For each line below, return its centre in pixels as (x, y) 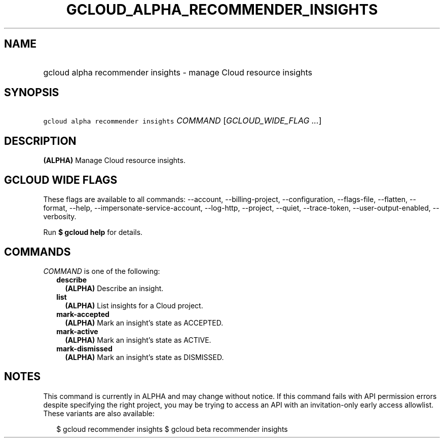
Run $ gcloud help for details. (93, 232)
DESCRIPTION (40, 141)
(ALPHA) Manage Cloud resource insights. (114, 160)
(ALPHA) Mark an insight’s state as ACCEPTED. (144, 323)
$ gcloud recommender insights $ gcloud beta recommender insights (172, 429)
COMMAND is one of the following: (102, 271)
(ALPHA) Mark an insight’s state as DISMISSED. (144, 357)
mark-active (77, 331)
